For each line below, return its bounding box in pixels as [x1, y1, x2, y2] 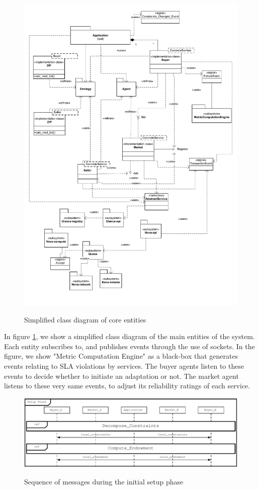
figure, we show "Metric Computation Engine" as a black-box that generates [4, 351, 238, 361]
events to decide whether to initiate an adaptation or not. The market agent [4, 370, 239, 381]
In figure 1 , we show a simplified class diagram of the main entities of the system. [4, 331, 255, 342]
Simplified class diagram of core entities [24, 314, 146, 324]
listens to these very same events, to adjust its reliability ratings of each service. [4, 380, 250, 391]
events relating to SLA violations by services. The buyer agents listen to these [4, 361, 244, 371]
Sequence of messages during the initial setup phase [24, 476, 184, 486]
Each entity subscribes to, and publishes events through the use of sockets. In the [4, 341, 255, 351]
